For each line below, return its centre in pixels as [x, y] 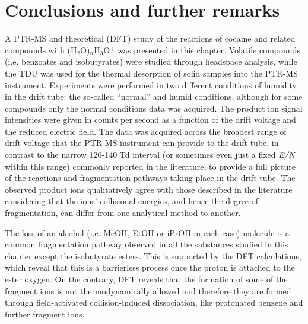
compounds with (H [41, 50]
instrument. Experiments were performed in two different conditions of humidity [151, 85]
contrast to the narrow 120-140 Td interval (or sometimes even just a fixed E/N [150, 155]
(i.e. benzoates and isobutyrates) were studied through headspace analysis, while [151, 61]
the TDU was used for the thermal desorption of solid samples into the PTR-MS [151, 73]
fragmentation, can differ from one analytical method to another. [123, 213]
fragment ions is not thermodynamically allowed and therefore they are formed [148, 290]
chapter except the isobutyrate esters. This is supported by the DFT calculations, [153, 255]
